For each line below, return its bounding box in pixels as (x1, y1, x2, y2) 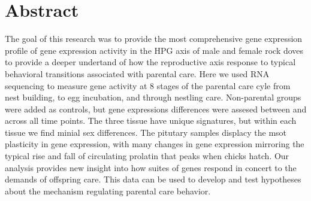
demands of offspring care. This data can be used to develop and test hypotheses (5, 173, 301, 185)
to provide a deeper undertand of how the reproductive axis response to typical (5, 56, 296, 68)
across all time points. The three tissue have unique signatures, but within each (5, 114, 297, 127)
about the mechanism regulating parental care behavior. (5, 184, 211, 197)
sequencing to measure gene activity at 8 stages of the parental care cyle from (5, 79, 291, 92)
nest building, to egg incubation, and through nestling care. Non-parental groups (5, 91, 301, 103)
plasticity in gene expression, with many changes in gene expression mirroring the (5, 138, 304, 150)
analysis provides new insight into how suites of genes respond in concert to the (5, 161, 297, 173)
